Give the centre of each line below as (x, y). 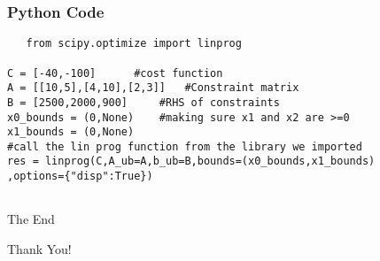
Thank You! (39, 249)
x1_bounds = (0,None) (71, 132)
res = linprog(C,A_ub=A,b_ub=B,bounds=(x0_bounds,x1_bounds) (191, 161)
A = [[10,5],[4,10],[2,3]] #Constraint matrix (153, 88)
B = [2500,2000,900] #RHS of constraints (143, 102)
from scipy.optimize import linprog (134, 44)
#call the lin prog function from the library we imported (185, 146)
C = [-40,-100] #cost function (115, 73)
